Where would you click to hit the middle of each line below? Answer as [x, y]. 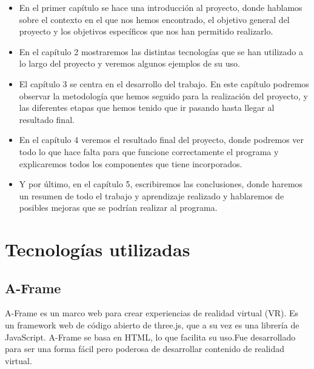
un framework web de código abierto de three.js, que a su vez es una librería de [152, 325]
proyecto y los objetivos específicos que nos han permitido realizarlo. [146, 31]
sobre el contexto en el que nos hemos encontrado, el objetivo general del [154, 19]
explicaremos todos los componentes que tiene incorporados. [131, 163]
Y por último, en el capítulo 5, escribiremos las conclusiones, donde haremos [161, 184]
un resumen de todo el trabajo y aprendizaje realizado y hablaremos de [152, 195]
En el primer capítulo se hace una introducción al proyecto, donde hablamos [161, 7]
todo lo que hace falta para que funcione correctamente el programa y [149, 151]
